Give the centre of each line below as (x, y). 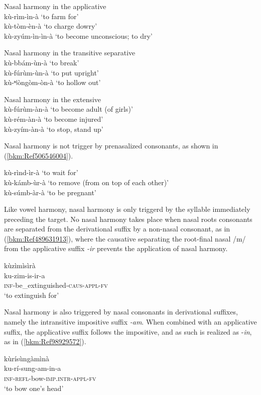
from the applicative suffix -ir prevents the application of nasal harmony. (116, 248)
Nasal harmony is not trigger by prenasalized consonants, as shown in (111, 146)
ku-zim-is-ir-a (25, 275)
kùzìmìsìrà (20, 265)
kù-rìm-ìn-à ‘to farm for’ (41, 16)
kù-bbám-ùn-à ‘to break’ (42, 62)
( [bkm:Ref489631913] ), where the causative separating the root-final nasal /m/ (125, 238)
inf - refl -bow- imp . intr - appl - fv (50, 378)
